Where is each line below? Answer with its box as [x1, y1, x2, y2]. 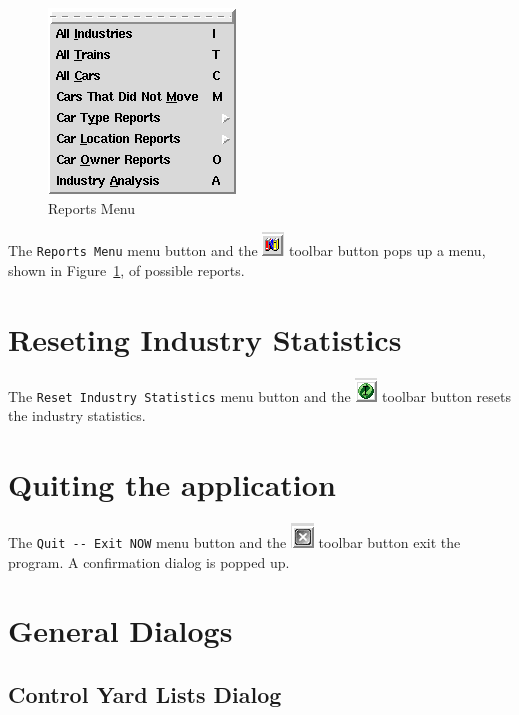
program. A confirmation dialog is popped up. [8, 551, 290, 572]
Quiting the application [8, 464, 336, 504]
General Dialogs [8, 610, 233, 651]
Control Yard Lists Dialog [8, 678, 282, 709]
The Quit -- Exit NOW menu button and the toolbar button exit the [8, 531, 461, 552]
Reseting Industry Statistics [8, 318, 402, 359]
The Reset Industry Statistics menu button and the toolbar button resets [8, 385, 512, 406]
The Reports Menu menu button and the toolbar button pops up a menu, [8, 240, 486, 261]
